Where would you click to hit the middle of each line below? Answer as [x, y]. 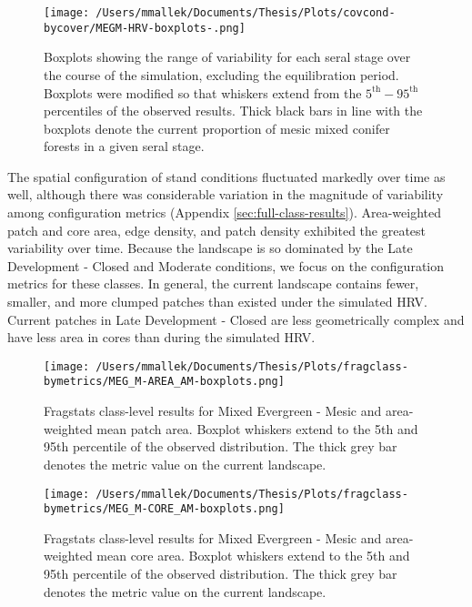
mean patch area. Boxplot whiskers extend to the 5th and [257, 428]
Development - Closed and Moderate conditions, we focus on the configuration [226, 265]
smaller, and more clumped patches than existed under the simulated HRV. [217, 302]
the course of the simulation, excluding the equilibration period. [221, 74]
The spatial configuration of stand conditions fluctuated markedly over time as [226, 176]
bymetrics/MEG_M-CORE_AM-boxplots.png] [164, 509]
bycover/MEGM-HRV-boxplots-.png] [145, 28]
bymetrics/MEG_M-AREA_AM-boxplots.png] [164, 382]
